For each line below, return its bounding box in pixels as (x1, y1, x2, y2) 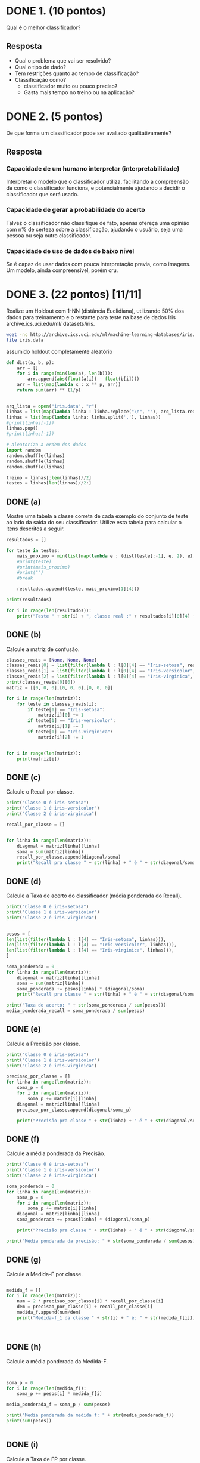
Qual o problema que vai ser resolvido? (14, 57, 111, 64)
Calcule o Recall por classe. (6, 788, 74, 795)
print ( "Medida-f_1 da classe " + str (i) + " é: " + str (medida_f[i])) (17, 1314, 196, 1321)
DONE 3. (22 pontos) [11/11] (6, 288, 142, 301)
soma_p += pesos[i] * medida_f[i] (17, 1391, 102, 1397)
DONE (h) (6, 1342, 42, 1352)
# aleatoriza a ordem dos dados (6, 442, 86, 448)
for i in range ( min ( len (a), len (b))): (17, 371, 113, 376)
